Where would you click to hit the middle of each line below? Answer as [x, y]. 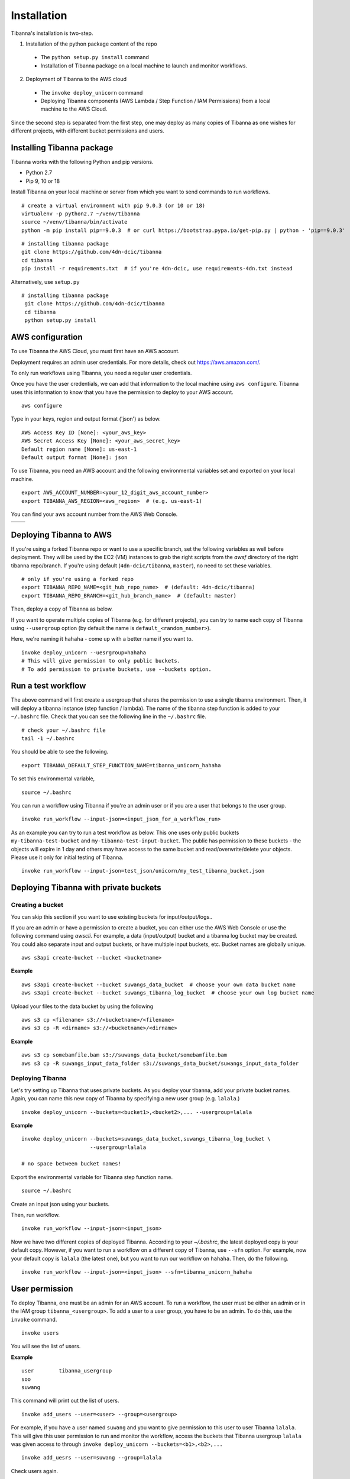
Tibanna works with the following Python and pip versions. [82, 162]
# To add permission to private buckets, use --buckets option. [117, 669]
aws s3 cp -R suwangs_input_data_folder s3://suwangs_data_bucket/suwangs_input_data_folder [160, 1063]
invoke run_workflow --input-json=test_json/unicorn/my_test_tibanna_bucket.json [143, 871]
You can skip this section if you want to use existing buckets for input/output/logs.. [112, 916]
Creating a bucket [37, 905]
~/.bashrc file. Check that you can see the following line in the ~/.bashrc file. [108, 716]
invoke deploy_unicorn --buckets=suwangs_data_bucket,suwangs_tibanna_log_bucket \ [146, 1139]
